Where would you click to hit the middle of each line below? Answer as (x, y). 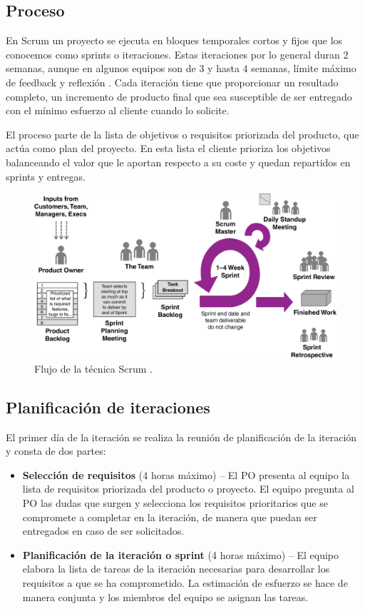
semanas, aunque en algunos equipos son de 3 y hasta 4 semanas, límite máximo (181, 68)
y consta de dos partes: (56, 451)
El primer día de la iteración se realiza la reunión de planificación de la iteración (181, 437)
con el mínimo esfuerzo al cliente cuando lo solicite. (118, 110)
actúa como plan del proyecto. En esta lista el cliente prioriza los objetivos (168, 148)
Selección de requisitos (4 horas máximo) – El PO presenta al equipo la (186, 474)
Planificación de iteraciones (108, 407)
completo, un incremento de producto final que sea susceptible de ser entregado (179, 96)
